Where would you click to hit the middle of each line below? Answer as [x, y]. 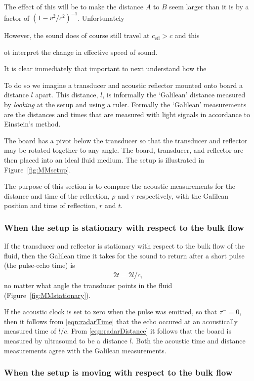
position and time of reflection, [51, 205]
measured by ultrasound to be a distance [66, 340]
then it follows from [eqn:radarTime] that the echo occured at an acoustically [121, 321]
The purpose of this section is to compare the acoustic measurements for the [120, 186]
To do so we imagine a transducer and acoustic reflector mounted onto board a [124, 85]
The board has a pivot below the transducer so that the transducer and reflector [126, 140]
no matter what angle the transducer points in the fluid [88, 285]
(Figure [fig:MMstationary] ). [47, 295]
